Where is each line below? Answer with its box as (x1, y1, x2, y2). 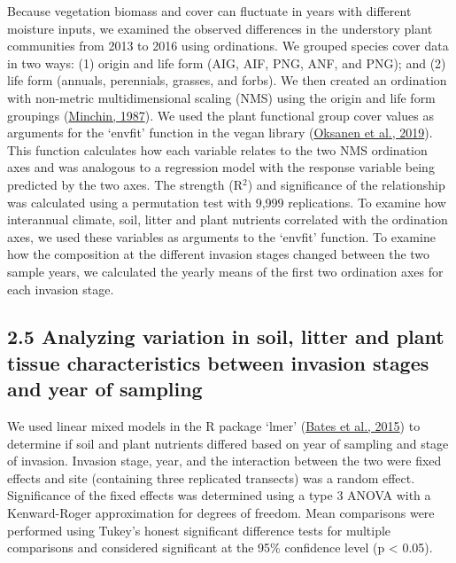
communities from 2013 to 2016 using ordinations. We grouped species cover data (7, 36, 449, 55)
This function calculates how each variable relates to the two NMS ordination (7, 140, 428, 159)
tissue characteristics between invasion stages (7, 348, 429, 376)
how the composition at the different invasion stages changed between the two (7, 245, 430, 263)
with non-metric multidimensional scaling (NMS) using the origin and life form (7, 88, 436, 106)
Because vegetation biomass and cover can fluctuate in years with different (7, 2, 412, 20)
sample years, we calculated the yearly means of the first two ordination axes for (7, 262, 444, 280)
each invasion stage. (7, 279, 114, 298)
